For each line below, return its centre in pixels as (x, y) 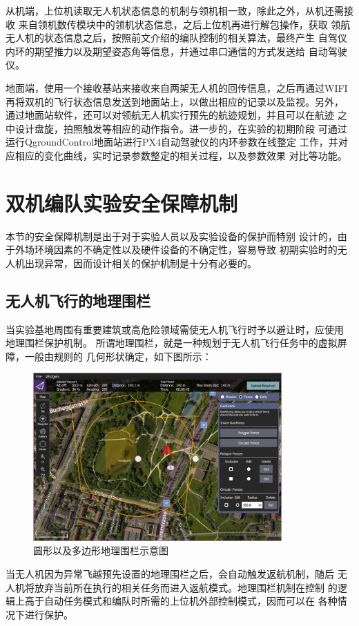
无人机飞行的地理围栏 (78, 300)
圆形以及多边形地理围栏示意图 (101, 550)
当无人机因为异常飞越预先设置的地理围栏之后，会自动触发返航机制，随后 (170, 574)
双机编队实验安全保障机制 (122, 203)
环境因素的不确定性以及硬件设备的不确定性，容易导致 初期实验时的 (186, 250)
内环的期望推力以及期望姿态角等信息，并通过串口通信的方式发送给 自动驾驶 (176, 51)
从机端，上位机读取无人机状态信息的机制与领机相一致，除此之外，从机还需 (175, 10)
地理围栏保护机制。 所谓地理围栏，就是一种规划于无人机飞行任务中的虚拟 (172, 343)
